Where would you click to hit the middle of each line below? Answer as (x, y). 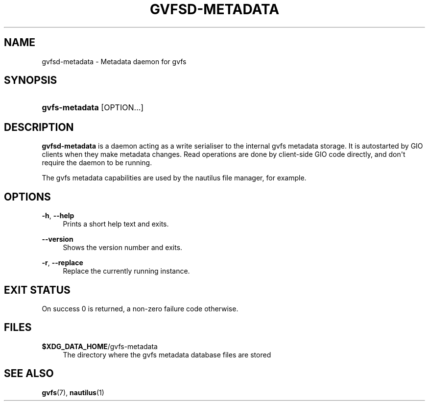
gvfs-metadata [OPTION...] (93, 108)
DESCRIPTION (39, 127)
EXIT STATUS (37, 290)
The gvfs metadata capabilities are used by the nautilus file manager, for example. (174, 178)
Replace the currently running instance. (126, 271)
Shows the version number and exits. (123, 248)
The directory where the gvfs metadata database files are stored (167, 354)
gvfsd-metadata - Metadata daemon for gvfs (114, 61)
